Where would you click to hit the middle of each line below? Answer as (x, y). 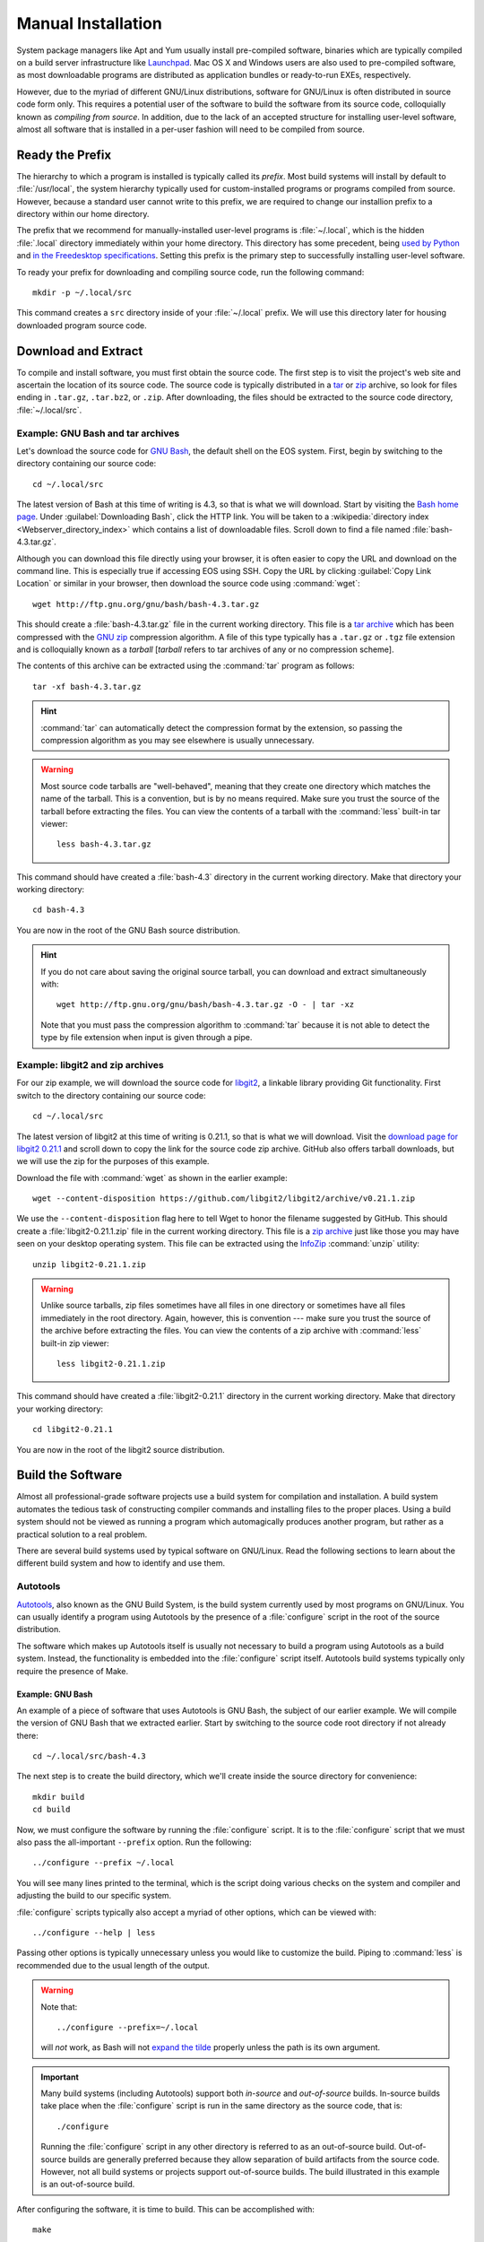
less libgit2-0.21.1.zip (111, 1364)
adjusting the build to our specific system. (94, 1896)
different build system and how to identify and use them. (121, 1563)
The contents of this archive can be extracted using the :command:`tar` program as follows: (186, 666)
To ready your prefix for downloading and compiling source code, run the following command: (190, 272)
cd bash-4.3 (59, 910)
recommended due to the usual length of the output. (113, 1965)
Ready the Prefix (64, 155)
